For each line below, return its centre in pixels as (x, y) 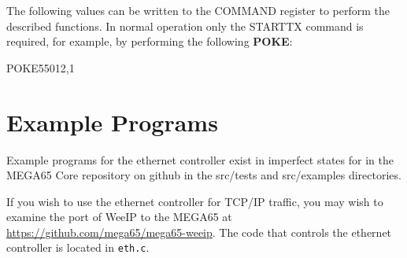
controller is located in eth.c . (78, 247)
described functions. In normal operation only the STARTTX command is (185, 26)
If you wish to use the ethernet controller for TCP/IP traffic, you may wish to (195, 201)
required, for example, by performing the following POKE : (150, 41)
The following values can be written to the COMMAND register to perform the (198, 10)
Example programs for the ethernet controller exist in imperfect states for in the (200, 159)
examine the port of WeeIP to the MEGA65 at (119, 217)
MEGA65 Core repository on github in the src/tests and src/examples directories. (204, 175)
